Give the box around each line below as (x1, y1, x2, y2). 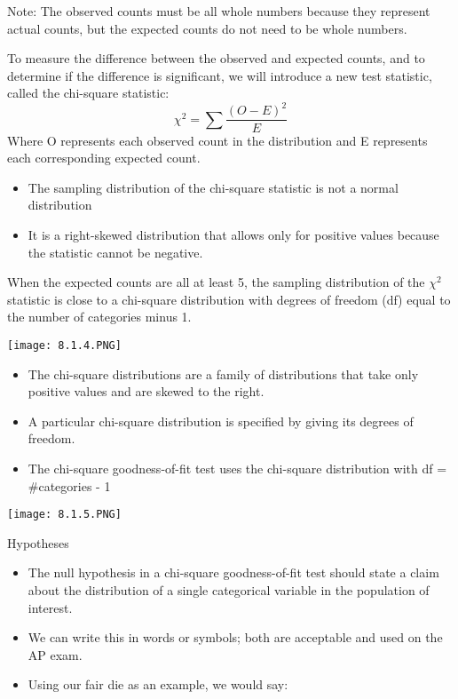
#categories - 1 (28, 476, 111, 495)
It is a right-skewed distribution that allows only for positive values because (28, 225, 439, 243)
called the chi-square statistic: (7, 83, 170, 102)
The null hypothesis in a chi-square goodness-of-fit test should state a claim (28, 563, 439, 582)
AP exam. (28, 645, 83, 663)
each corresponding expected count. (7, 148, 201, 167)
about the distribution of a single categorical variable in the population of (28, 580, 430, 599)
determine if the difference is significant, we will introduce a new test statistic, (7, 66, 432, 84)
